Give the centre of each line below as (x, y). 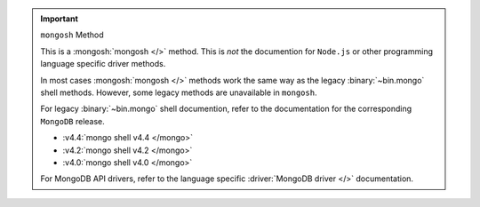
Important (60, 19)
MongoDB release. (73, 121)
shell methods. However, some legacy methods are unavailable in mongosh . (179, 92)
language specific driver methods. (103, 64)
